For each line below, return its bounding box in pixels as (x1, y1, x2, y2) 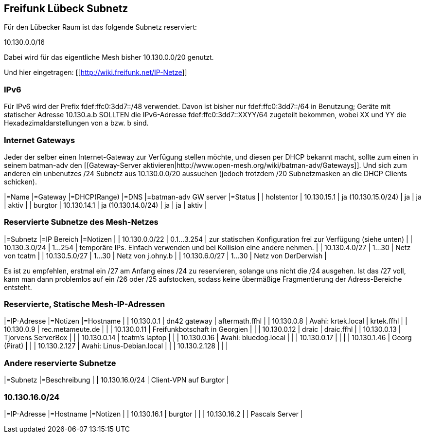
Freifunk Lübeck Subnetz (4, 2, 128, 15)
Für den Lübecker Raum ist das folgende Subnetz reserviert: (4, 23, 197, 32)
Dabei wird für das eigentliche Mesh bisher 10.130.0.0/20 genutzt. (4, 53, 214, 62)
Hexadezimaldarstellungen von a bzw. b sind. (4, 119, 149, 127)
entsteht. (4, 283, 32, 291)
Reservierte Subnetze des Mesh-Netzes (4, 217, 159, 227)
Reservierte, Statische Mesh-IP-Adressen (4, 299, 165, 310)
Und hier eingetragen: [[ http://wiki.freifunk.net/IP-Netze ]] (4, 68, 187, 77)
